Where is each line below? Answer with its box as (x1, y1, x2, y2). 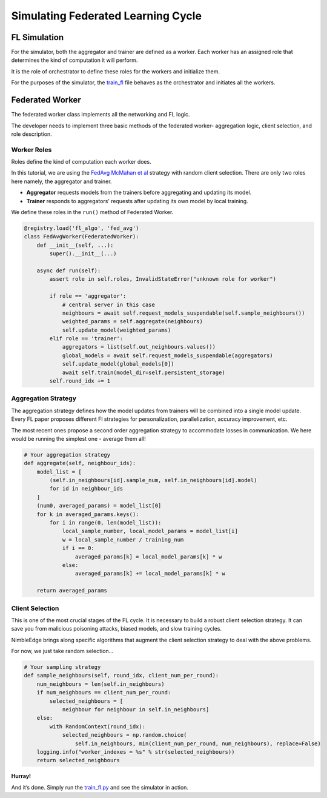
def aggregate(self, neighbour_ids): (24, 460, 136, 467)
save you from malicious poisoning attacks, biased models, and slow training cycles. (11, 625, 222, 632)
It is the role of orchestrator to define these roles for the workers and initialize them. (11, 67, 220, 75)
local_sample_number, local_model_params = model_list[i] (62, 528, 239, 535)
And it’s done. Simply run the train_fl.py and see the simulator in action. (11, 783, 189, 791)
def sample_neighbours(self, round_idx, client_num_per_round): (24, 672, 219, 679)
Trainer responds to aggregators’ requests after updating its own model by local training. (26, 197, 248, 204)
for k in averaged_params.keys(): (36, 511, 139, 518)
